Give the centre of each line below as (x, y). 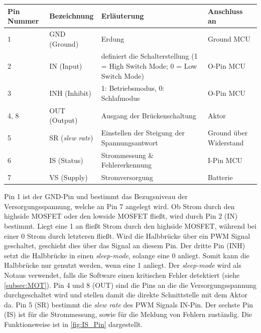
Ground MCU (229, 38)
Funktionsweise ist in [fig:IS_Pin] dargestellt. (74, 324)
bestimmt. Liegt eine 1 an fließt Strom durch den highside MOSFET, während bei (130, 226)
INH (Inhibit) (70, 93)
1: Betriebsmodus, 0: (133, 88)
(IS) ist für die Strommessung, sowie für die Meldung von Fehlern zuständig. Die (128, 314)
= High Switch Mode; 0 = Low (149, 65)
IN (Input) (66, 65)
